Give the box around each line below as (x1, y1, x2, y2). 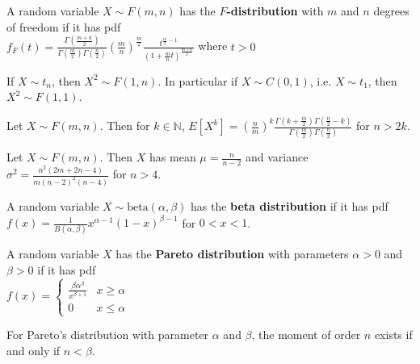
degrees (373, 2, 409, 19)
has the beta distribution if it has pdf (190, 197, 388, 214)
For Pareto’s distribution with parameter (6, 326, 209, 343)
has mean (149, 149, 196, 165)
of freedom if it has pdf (6, 18, 121, 35)
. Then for (99, 117, 150, 134)
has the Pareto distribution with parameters (115, 245, 349, 262)
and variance (245, 149, 309, 165)
